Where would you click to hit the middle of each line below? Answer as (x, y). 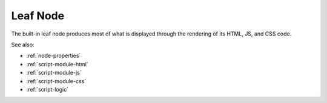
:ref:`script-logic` (48, 89)
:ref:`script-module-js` (54, 73)
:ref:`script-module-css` (56, 81)
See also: (23, 45)
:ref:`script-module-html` (58, 64)
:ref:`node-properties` (54, 56)
